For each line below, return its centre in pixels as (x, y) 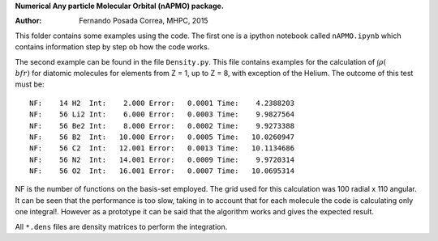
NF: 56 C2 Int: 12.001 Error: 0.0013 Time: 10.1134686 (162, 148)
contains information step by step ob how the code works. (112, 47)
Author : (28, 21)
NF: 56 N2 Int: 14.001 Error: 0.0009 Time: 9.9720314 (162, 159)
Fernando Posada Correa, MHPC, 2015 (144, 21)
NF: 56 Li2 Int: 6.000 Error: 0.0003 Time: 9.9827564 (162, 114)
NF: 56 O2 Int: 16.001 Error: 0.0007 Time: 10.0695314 (162, 171)
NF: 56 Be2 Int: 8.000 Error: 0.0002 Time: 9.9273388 (162, 126)
